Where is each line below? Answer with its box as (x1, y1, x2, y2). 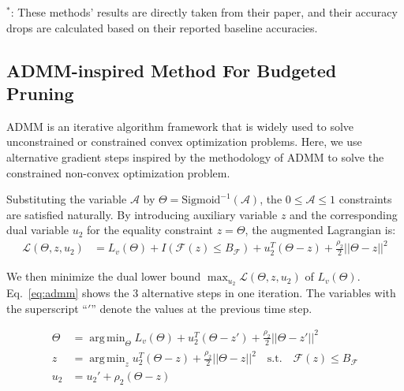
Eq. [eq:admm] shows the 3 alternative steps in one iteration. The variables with (6, 285, 396, 301)
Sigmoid (181, 195, 221, 207)
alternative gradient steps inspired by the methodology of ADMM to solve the (6, 148, 384, 165)
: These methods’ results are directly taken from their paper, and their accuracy (10, 4, 398, 20)
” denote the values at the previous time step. (91, 300, 312, 316)
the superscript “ (6, 300, 88, 316)
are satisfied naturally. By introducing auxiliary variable (6, 206, 278, 222)
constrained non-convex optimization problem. (6, 164, 230, 181)
